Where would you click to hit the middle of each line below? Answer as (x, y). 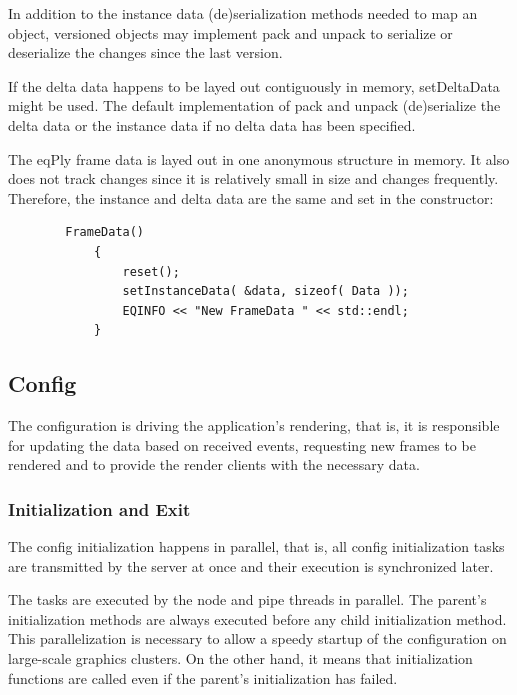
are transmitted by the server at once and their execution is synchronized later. (251, 565)
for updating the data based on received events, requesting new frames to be (242, 444)
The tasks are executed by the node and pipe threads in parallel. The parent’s (247, 599)
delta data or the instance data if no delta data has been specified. (212, 124)
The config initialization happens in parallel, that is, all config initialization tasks (256, 546)
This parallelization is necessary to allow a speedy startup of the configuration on (257, 638)
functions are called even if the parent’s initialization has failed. (203, 677)
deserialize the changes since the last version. (145, 52)
